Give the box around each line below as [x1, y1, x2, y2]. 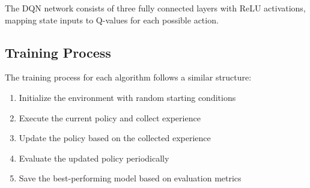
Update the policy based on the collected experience [19, 132, 211, 144]
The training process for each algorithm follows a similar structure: [5, 71, 252, 83]
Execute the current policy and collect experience [19, 111, 201, 124]
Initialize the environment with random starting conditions [19, 91, 236, 103]
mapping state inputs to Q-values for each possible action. [5, 13, 219, 26]
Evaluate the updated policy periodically [19, 151, 169, 164]
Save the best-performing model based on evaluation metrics [19, 172, 242, 184]
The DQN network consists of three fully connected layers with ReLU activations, [5, 2, 306, 14]
